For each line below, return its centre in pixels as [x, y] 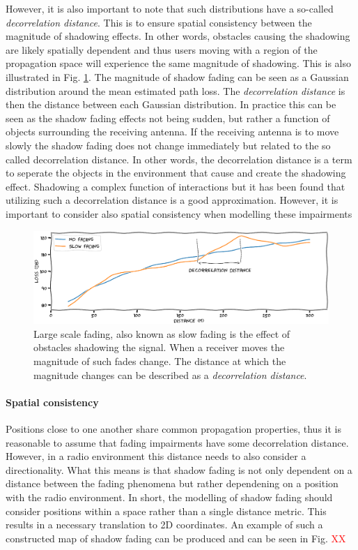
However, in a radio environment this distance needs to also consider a [156, 456]
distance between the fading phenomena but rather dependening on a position [172, 483]
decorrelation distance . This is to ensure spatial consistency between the [159, 22]
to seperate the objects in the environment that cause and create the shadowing [176, 173]
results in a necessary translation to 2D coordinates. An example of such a [164, 525]
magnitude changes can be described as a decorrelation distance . [170, 374]
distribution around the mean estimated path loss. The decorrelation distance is [176, 90]
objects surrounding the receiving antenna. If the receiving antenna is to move [172, 132]
